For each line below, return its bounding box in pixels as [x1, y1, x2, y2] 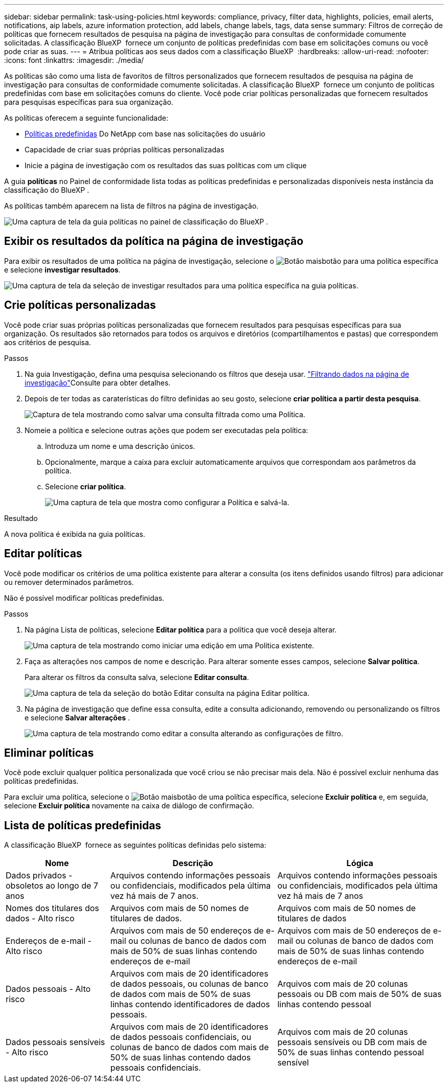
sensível [277, 1057, 309, 1068]
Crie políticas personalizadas [4, 299, 156, 312]
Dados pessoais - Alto [6, 984, 91, 994]
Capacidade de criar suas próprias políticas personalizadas [25, 145, 225, 154]
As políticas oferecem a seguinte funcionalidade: [4, 114, 168, 122]
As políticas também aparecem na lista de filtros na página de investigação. [4, 201, 259, 210]
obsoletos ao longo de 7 [6, 880, 98, 891]
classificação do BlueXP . [4, 186, 89, 194]
